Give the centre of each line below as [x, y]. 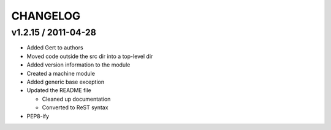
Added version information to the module [78, 65]
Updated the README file [59, 90]
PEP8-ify [38, 116]
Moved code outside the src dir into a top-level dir [90, 56]
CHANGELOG [46, 16]
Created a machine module [61, 73]
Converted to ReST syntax [75, 107]
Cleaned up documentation [76, 99]
